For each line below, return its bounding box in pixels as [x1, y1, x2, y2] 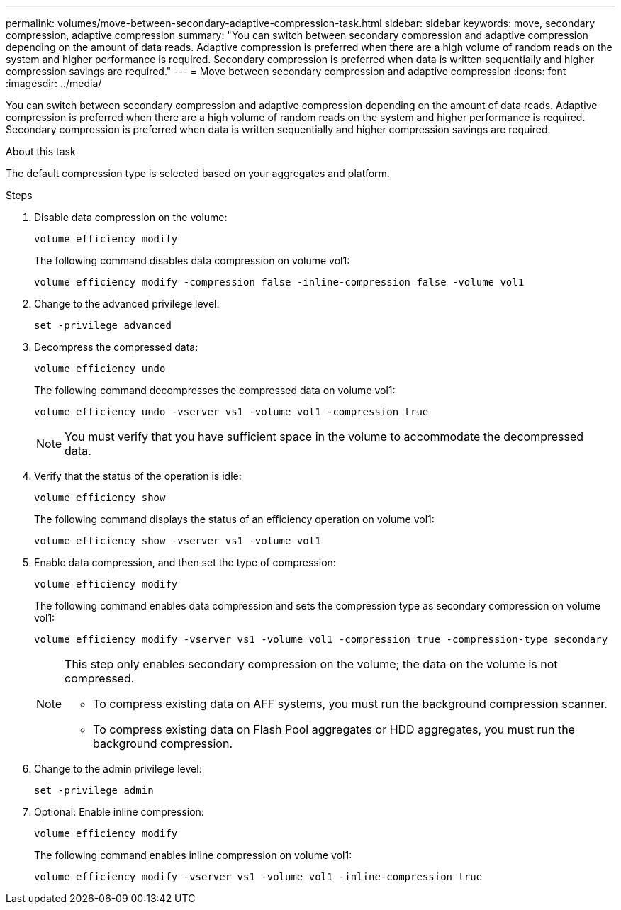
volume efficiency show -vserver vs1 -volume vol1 [34, 535, 321, 546]
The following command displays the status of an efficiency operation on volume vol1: [34, 513, 435, 525]
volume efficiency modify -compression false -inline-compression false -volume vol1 [34, 276, 525, 288]
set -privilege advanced [34, 320, 172, 331]
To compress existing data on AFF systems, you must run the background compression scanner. [93, 697, 608, 711]
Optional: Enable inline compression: [34, 806, 204, 818]
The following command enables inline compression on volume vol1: [34, 849, 352, 861]
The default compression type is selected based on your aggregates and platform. [6, 167, 390, 179]
